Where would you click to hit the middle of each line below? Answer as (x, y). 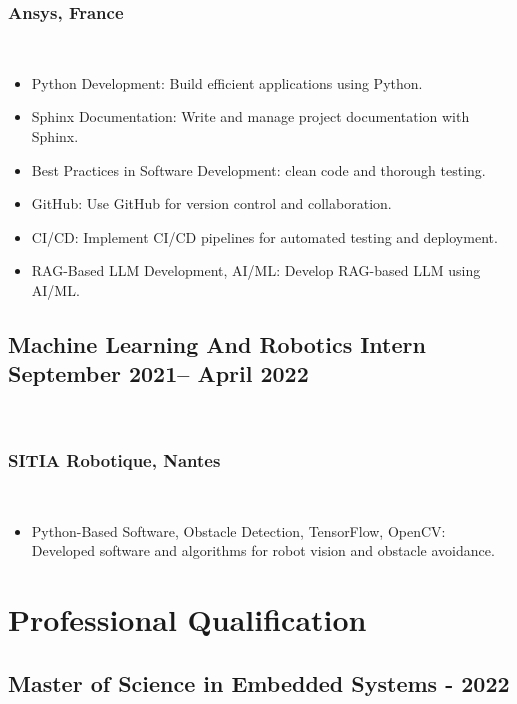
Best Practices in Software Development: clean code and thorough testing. (258, 169)
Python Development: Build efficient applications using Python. (227, 82)
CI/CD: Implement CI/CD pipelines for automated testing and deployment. (264, 236)
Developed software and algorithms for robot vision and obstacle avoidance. (263, 550)
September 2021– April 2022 (158, 373)
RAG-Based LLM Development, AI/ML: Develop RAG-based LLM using (256, 270)
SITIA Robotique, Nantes (114, 459)
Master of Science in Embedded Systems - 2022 (259, 682)
